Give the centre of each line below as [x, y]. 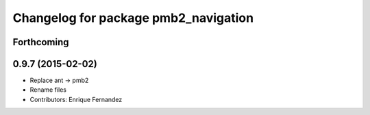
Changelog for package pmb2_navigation [133, 18]
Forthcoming [41, 42]
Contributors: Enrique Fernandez [76, 99]
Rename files [48, 90]
